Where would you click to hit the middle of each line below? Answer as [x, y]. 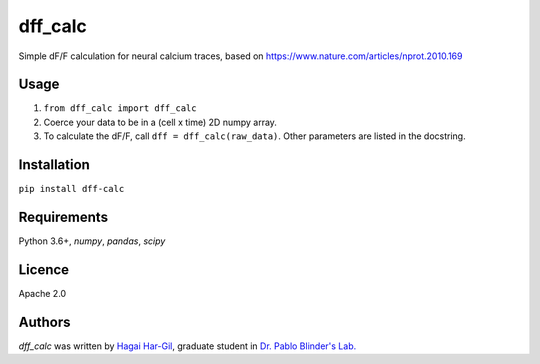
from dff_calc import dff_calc [120, 108]
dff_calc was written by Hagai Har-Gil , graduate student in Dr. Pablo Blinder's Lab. [187, 346]
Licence [44, 269]
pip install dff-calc [71, 189]
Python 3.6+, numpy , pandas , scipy [92, 241]
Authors [44, 321]
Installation [54, 165]
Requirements [63, 216]
